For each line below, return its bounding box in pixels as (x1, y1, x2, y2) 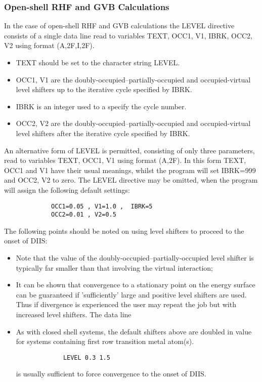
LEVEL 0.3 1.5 (63, 354, 110, 361)
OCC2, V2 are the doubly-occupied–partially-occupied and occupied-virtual (16, 118, 251, 129)
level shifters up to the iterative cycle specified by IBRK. (16, 84, 192, 95)
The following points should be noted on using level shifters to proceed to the (4, 225, 244, 236)
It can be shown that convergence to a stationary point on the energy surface (16, 279, 255, 290)
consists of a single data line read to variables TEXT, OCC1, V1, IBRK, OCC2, (4, 30, 253, 40)
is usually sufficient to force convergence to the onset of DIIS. (16, 368, 206, 379)
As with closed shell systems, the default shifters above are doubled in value (16, 326, 252, 336)
